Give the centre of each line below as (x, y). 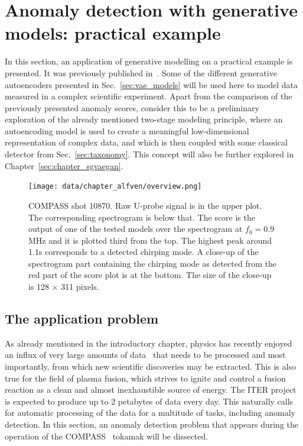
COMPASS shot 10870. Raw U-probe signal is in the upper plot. (145, 205)
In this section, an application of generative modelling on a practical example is (149, 61)
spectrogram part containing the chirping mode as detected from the (152, 263)
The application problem (82, 319)
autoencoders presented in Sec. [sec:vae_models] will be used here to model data (151, 84)
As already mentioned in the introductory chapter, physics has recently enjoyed (149, 343)
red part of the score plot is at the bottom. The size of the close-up (150, 275)
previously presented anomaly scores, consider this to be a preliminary (132, 107)
